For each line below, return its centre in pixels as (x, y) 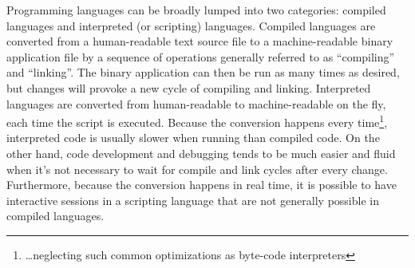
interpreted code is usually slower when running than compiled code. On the (193, 138)
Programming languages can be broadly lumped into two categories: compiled (196, 10)
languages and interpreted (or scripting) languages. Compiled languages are (191, 25)
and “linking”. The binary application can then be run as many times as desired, (203, 72)
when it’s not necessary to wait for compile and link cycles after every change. (197, 169)
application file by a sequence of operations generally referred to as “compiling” (201, 56)
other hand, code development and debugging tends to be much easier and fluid (201, 153)
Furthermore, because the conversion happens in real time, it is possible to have (202, 185)
